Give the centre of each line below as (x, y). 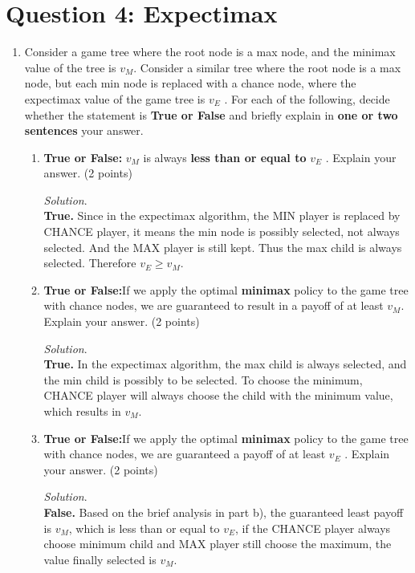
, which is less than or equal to (144, 528)
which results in (82, 411)
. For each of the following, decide (307, 98)
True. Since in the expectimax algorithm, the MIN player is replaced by (222, 215)
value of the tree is (70, 67)
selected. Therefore (90, 263)
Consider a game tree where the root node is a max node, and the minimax (210, 52)
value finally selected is (100, 559)
